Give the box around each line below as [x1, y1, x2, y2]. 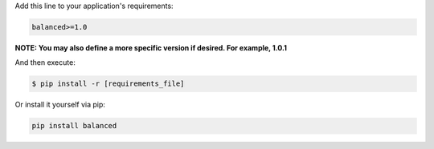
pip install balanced [31, 121, 117, 131]
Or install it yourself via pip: [14, 100, 106, 110]
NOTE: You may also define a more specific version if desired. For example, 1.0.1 [14, 42, 287, 52]
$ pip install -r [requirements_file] [31, 79, 185, 88]
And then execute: [14, 58, 76, 67]
